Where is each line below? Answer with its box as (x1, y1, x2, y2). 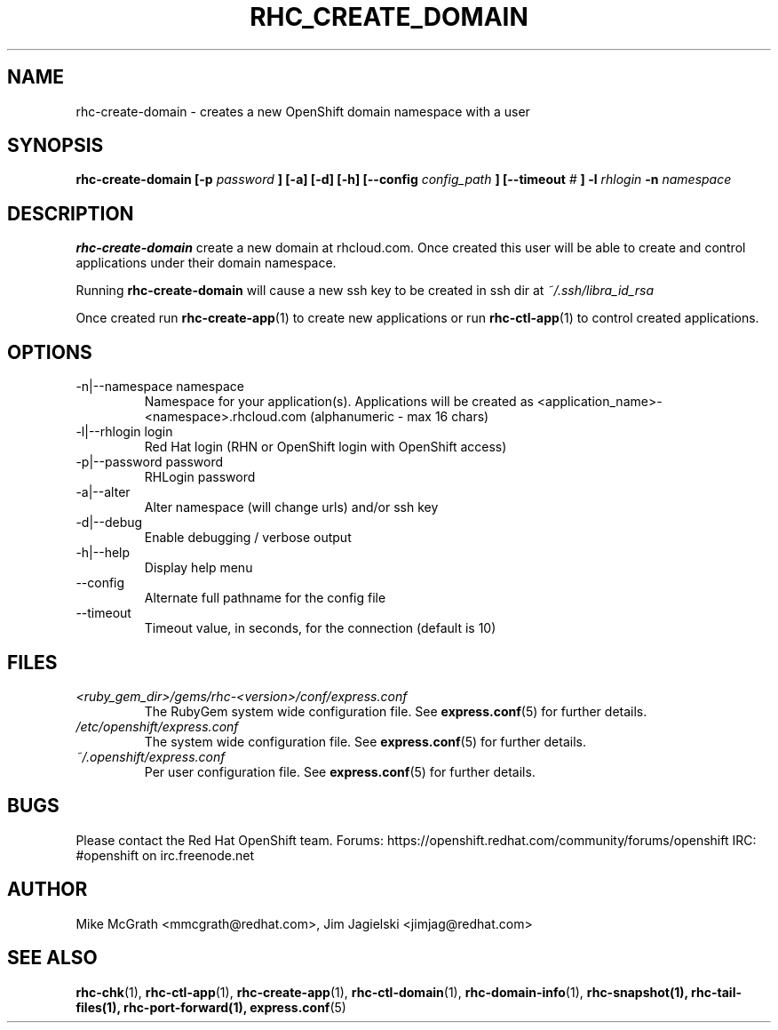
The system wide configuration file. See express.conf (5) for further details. (144, 733, 586, 749)
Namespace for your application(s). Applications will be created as (144, 394, 534, 410)
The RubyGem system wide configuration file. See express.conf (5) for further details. (144, 703, 647, 719)
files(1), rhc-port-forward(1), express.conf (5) (75, 999, 346, 1015)
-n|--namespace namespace (75, 379, 244, 395)
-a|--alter (75, 484, 131, 500)
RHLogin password (144, 469, 256, 485)
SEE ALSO (7, 946, 98, 970)
